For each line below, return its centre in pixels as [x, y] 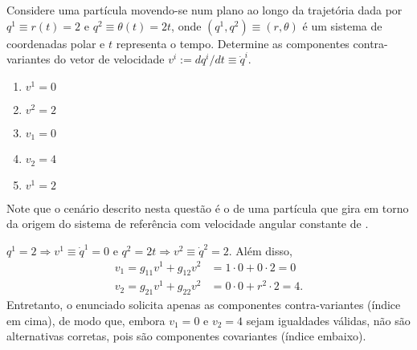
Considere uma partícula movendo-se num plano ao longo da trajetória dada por [204, 10]
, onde [186, 25]
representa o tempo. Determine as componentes [233, 43]
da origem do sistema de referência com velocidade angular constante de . [188, 224]
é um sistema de [342, 25]
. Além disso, [260, 250]
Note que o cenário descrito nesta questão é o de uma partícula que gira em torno [208, 208]
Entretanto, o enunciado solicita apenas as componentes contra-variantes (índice [204, 305]
